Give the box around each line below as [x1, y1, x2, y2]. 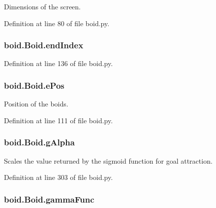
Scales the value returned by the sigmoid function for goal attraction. [4, 155, 213, 166]
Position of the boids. [4, 99, 68, 109]
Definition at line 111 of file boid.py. [4, 115, 113, 125]
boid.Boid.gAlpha [4, 136, 75, 148]
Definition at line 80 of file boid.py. [4, 18, 110, 28]
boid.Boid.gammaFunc [4, 193, 94, 205]
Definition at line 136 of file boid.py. [4, 58, 113, 69]
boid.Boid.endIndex [4, 39, 84, 51]
